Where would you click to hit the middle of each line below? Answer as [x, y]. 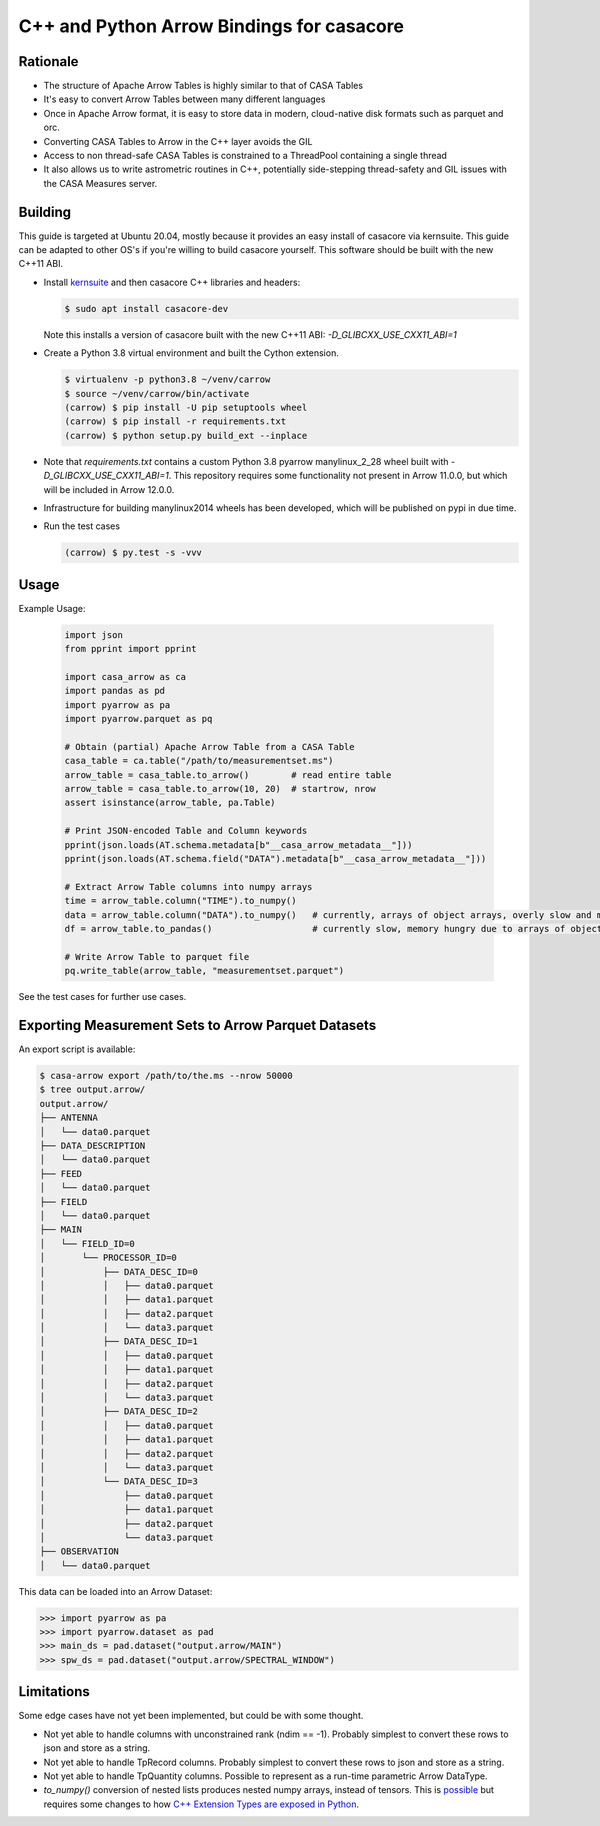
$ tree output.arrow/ [92, 1089]
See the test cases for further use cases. [102, 997]
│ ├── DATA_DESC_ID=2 [119, 1411]
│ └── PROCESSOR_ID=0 [108, 1258]
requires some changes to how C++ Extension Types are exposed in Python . [201, 1804]
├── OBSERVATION [79, 1551]
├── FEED [61, 1173]
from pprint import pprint [130, 649]
